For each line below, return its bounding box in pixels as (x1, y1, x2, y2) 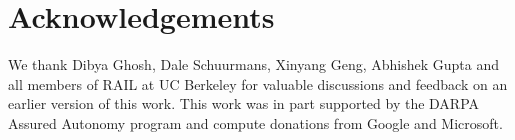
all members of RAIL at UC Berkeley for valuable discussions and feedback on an (8, 73, 508, 94)
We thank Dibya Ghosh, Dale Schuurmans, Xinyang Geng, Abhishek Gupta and (8, 54, 500, 75)
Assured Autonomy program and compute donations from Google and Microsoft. (8, 112, 503, 133)
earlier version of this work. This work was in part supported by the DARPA (8, 93, 480, 114)
